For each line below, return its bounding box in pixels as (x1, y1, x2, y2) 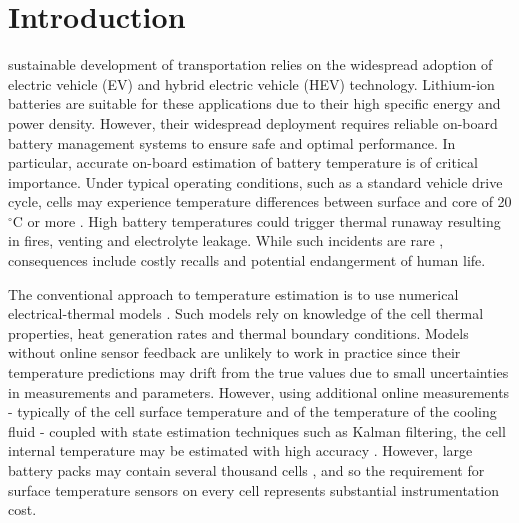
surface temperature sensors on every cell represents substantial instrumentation (8, 479, 499, 500)
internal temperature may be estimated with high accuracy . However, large (8, 440, 473, 461)
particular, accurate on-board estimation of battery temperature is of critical (8, 152, 478, 173)
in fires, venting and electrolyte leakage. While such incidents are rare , (8, 230, 444, 251)
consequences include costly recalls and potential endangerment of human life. (8, 250, 486, 271)
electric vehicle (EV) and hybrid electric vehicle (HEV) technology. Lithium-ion (8, 73, 495, 94)
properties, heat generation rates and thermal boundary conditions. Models (8, 322, 469, 343)
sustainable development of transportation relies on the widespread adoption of (8, 54, 493, 75)
